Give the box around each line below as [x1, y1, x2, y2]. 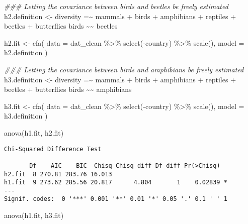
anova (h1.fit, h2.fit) [4, 127, 64, 138]
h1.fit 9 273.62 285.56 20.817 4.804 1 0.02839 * [4, 179, 227, 186]
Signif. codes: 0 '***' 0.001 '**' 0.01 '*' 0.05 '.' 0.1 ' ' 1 [4, 195, 227, 203]
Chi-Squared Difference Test [4, 145, 102, 153]
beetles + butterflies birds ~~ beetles [4, 21, 118, 31]
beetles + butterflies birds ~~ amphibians [4, 84, 132, 94]
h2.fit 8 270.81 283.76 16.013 [4, 170, 112, 178]
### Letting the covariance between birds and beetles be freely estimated [4, 1, 228, 11]
